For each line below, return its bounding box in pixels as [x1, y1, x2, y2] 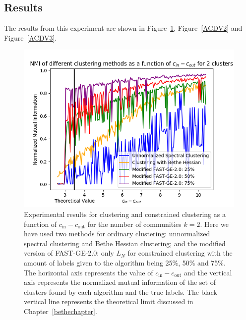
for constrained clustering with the [127, 248, 233, 258]
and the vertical [184, 267, 232, 277]
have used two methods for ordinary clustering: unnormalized [24, 228, 210, 239]
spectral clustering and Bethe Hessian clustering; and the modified [24, 238, 226, 248]
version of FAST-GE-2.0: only [24, 248, 114, 258]
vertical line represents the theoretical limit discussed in [24, 296, 193, 307]
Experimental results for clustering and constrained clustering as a [24, 209, 226, 219]
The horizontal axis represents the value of [24, 267, 153, 277]
